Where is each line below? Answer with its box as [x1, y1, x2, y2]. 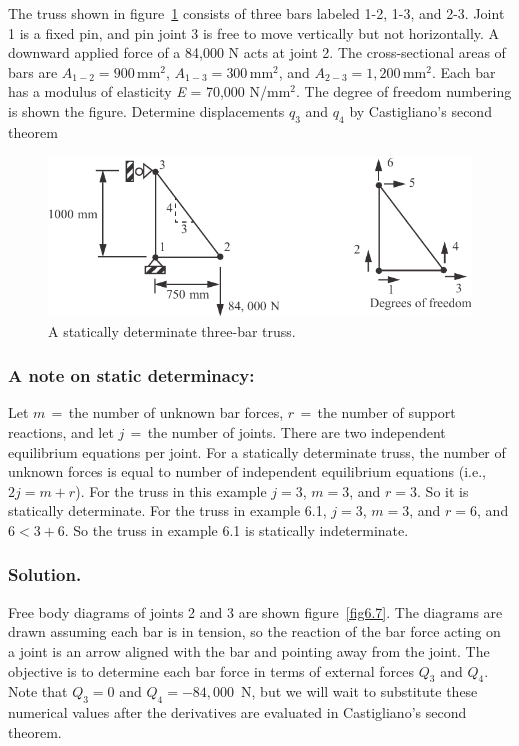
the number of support [317, 402, 456, 423]
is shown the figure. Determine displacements [8, 100, 285, 121]
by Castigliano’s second [349, 100, 492, 121]
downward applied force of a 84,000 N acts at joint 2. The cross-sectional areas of [8, 42, 506, 63]
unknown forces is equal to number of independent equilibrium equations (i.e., [8, 461, 486, 482]
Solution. [8, 562, 82, 587]
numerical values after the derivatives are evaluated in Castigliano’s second [8, 702, 467, 723]
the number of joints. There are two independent [147, 421, 446, 442]
